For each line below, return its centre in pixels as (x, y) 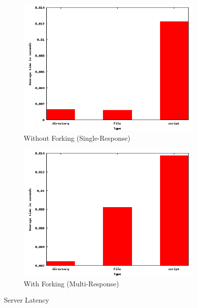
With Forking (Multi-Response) (71, 283)
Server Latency (27, 300)
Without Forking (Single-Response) (77, 138)
